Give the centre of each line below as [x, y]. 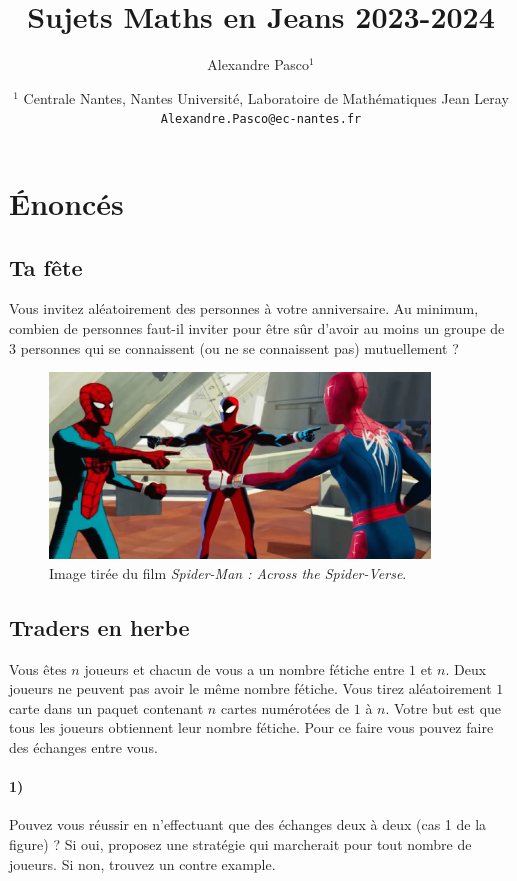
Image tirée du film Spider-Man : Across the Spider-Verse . [228, 572]
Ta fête [46, 266]
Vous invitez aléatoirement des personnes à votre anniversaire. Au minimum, [244, 308]
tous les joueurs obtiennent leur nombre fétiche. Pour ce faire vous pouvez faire [251, 727]
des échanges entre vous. [83, 746]
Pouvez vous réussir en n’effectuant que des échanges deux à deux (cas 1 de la [248, 824]
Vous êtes [38, 668]
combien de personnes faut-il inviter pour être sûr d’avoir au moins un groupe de [257, 327]
